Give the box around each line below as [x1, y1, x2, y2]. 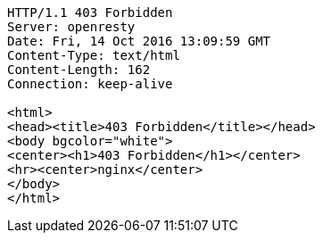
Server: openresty [7, 20, 136, 34]
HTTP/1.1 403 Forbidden [7, 5, 173, 20]
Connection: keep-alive [7, 77, 173, 91]
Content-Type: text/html [7, 48, 180, 62]
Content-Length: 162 [7, 62, 151, 77]
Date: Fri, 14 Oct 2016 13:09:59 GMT [7, 34, 271, 48]
